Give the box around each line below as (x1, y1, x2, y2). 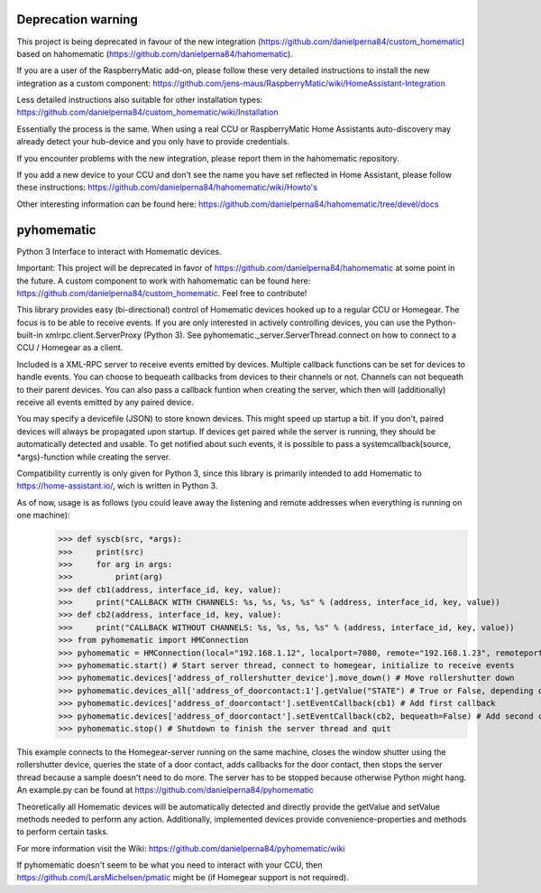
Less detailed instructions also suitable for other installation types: (16, 95, 263, 106)
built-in (16, 330, 44, 340)
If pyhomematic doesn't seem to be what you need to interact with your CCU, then (16, 860, 324, 870)
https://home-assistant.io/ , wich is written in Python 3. (16, 480, 218, 491)
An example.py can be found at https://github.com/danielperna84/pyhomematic (16, 785, 315, 795)
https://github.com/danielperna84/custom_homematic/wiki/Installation (16, 107, 279, 117)
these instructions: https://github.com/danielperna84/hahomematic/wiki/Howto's (16, 181, 317, 193)
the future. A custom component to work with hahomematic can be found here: (16, 275, 311, 286)
